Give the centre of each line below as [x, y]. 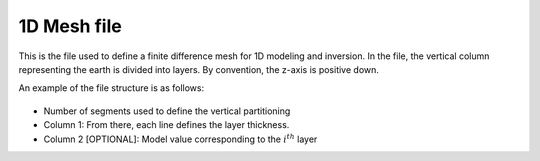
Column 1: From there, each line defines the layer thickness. [166, 125]
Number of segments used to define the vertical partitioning [167, 111]
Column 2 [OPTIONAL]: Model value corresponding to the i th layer [180, 138]
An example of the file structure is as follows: [111, 88]
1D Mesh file [70, 26]
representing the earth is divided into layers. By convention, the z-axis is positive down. [199, 69]
